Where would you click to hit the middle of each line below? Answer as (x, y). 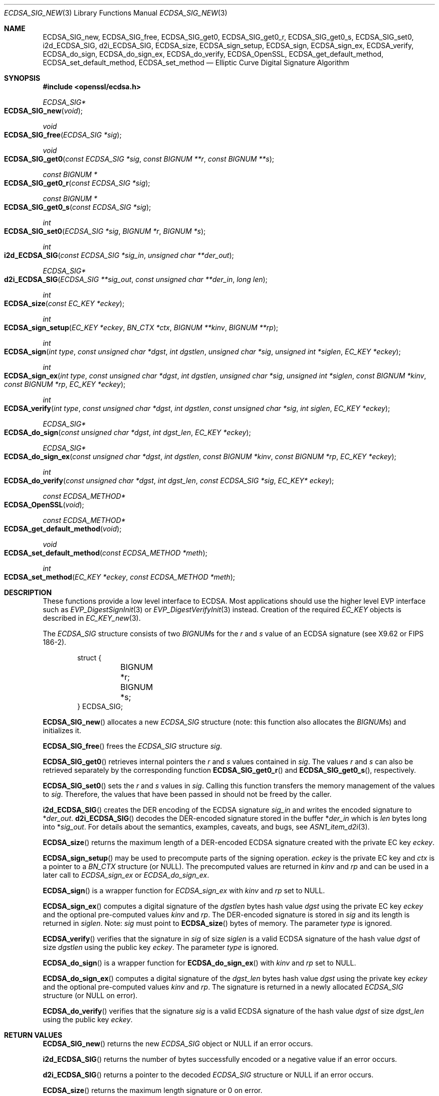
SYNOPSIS (22, 78)
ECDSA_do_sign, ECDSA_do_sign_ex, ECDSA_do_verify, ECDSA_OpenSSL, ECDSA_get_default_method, (213, 54)
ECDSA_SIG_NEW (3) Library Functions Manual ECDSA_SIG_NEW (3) (116, 13)
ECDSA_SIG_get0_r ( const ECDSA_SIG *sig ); (77, 183)
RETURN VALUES (33, 1035)
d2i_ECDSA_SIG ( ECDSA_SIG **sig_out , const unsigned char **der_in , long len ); (136, 279)
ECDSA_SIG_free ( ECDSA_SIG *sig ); (63, 135)
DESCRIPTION (28, 592)
